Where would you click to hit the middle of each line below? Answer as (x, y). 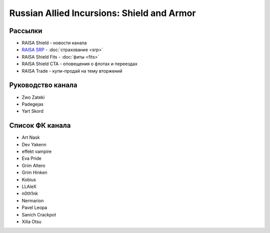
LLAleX (29, 186)
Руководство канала (43, 85)
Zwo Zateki (33, 97)
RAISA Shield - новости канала (54, 43)
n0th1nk (30, 193)
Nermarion (33, 200)
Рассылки (26, 31)
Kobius (29, 179)
